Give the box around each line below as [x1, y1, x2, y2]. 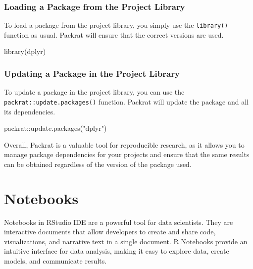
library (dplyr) [4, 46, 46, 56]
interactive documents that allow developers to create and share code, [4, 226, 216, 237]
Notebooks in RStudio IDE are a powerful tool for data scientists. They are [4, 216, 233, 227]
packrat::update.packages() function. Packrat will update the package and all [4, 96, 249, 107]
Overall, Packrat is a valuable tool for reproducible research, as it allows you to [4, 139, 245, 150]
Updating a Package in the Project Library [4, 67, 180, 79]
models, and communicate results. [4, 256, 107, 266]
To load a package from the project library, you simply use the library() [4, 20, 228, 30]
